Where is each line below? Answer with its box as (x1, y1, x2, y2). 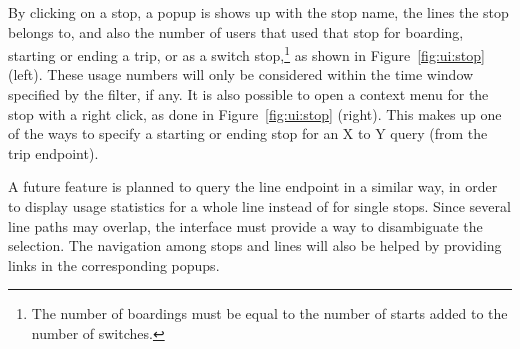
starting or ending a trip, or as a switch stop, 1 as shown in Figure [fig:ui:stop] (8, 42, 485, 65)
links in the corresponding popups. (8, 254, 220, 275)
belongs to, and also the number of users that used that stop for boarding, (8, 21, 464, 42)
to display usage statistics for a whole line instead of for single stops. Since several (8, 196, 511, 216)
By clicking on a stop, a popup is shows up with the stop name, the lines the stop (8, 2, 509, 22)
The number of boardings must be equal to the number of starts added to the (31, 303, 508, 324)
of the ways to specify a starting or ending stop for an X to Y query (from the (8, 123, 488, 144)
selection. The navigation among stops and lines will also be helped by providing (8, 235, 502, 256)
